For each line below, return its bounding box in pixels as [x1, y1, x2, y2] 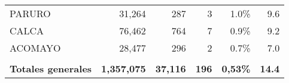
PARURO [10, 7, 51, 20]
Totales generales [10, 62, 92, 75]
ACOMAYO [10, 41, 61, 55]
